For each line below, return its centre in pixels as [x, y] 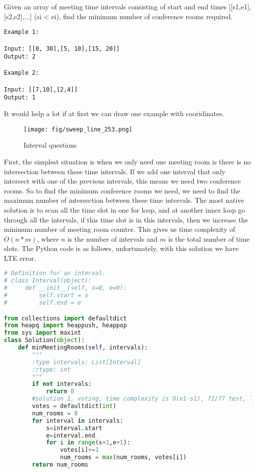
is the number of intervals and [113, 238]
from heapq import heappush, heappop [65, 326]
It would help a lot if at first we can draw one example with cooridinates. [114, 113]
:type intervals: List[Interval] [87, 362]
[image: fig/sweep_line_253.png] [78, 129]
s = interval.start [74, 428]
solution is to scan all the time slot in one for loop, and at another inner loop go [125, 209]
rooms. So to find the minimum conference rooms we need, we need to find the [122, 190]
